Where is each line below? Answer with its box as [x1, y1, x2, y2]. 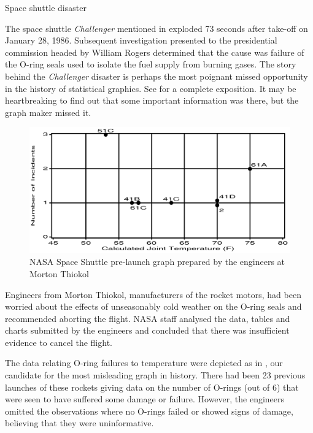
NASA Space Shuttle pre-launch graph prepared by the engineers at [29, 255, 285, 268]
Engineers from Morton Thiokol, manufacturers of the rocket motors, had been [5, 288, 301, 301]
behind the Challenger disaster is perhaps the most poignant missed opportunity [5, 69, 308, 82]
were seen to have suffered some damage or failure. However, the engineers [5, 393, 285, 405]
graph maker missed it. [5, 105, 91, 118]
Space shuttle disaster [5, 1, 87, 13]
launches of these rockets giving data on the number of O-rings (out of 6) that [5, 380, 299, 393]
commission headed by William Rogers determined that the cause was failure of [5, 45, 304, 58]
